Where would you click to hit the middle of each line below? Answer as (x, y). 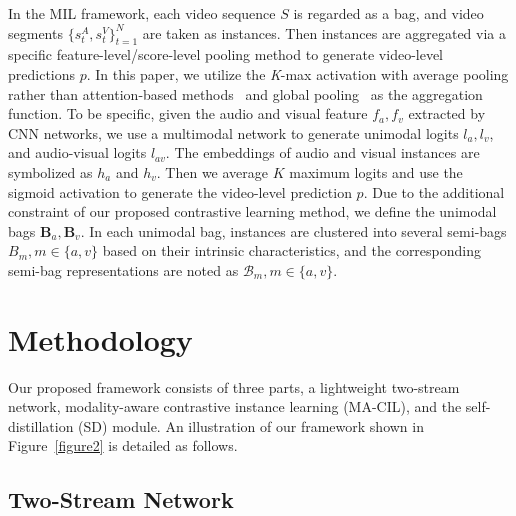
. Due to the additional (434, 191)
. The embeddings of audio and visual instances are (322, 152)
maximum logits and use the (376, 171)
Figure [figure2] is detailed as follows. (123, 445)
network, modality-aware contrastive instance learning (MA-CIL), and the (235, 406)
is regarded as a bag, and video (388, 13)
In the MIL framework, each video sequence (142, 13)
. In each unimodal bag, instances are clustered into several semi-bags (293, 230)
